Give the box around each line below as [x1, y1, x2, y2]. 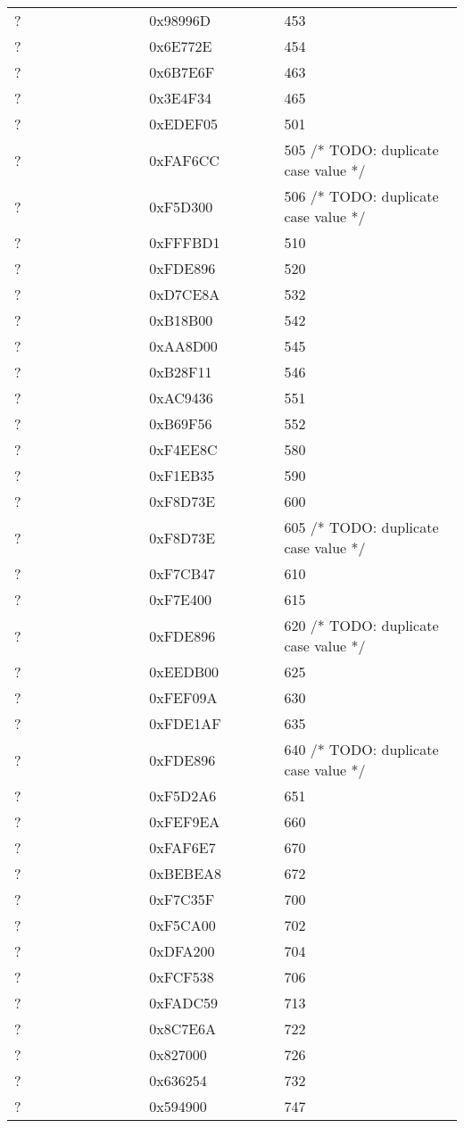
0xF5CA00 [149, 915, 216, 935]
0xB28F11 [149, 361, 212, 382]
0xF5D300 [149, 195, 213, 217]
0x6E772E [149, 36, 212, 56]
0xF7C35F [149, 889, 215, 909]
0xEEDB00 [149, 661, 219, 682]
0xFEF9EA [149, 811, 220, 832]
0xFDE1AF [149, 713, 221, 734]
